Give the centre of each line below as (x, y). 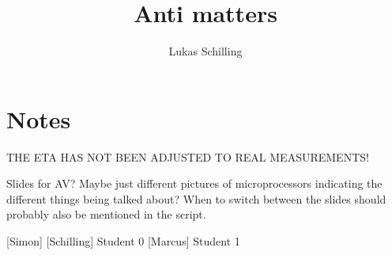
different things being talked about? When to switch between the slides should (196, 198)
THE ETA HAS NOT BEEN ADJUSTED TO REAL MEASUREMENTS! (188, 156)
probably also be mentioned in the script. (106, 214)
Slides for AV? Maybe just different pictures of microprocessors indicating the (194, 183)
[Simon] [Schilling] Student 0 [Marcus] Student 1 (123, 241)
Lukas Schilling (205, 51)
